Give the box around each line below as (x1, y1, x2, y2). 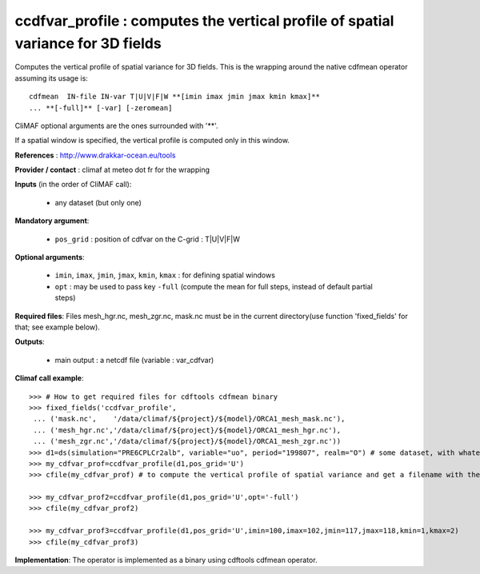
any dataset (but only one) (54, 197, 142, 207)
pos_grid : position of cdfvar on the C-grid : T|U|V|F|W (54, 234, 240, 244)
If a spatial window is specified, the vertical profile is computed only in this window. (14, 136, 290, 145)
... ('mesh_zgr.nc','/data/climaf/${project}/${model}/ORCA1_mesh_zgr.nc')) (33, 436, 342, 446)
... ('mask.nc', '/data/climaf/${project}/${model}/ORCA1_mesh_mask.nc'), (33, 414, 346, 424)
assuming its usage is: (14, 73, 88, 83)
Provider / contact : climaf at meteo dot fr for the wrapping (14, 165, 210, 175)
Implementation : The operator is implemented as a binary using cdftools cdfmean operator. (14, 556, 318, 565)
